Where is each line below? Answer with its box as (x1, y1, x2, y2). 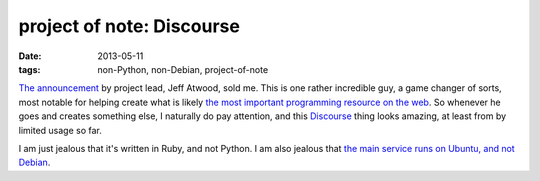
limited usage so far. (18, 124, 102, 136)
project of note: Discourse (18, 15, 240, 37)
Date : (18, 50, 42, 62)
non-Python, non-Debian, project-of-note (97, 63, 269, 75)
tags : (18, 63, 41, 75)
